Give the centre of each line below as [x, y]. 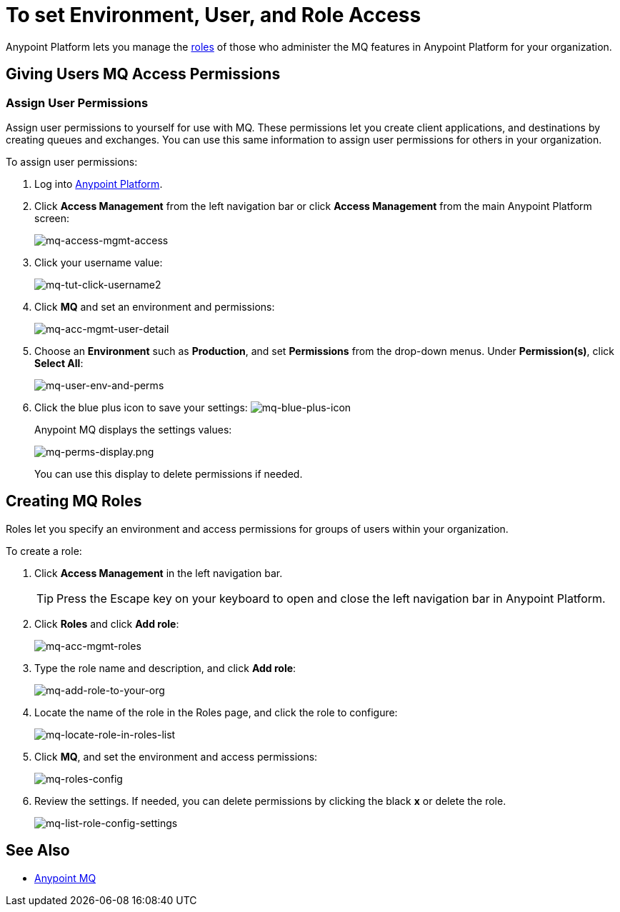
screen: [52, 218]
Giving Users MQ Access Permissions [143, 74]
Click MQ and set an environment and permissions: [155, 306]
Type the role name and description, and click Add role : [165, 668]
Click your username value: [99, 262]
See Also [38, 851]
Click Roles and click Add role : [107, 623]
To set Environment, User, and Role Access [214, 15]
